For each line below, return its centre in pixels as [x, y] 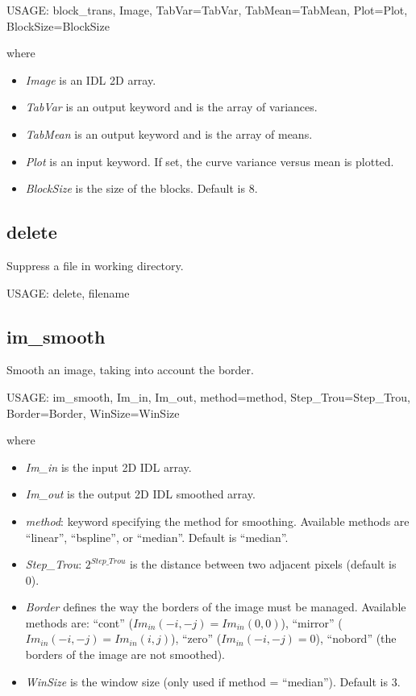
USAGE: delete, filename [68, 292]
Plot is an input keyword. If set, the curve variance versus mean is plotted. [210, 161]
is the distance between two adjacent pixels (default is [263, 564]
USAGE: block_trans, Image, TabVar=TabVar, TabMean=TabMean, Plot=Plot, [207, 10]
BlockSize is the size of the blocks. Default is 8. [141, 188]
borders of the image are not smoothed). [125, 654]
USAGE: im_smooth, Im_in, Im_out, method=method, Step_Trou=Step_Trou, [209, 396]
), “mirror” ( [312, 622]
